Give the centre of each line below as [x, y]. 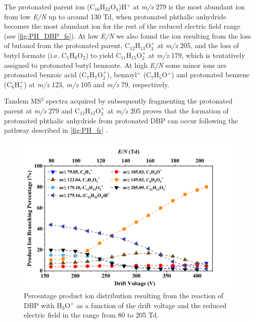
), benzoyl [122, 75]
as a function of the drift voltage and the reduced [152, 305]
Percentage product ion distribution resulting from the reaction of [124, 295]
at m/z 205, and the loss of [198, 45]
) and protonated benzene [210, 75]
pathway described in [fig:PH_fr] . [56, 130]
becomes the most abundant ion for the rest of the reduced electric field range [122, 26]
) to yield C [103, 55]
